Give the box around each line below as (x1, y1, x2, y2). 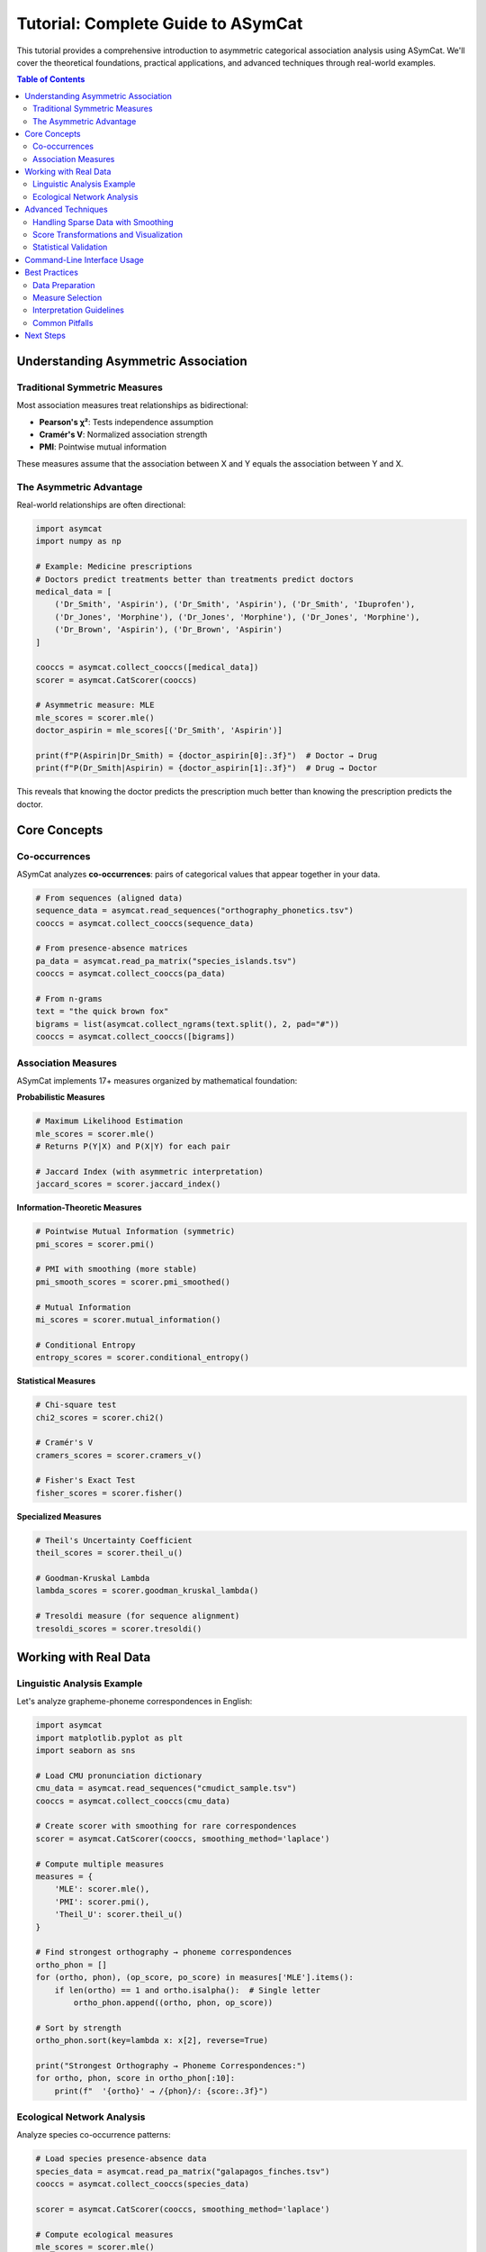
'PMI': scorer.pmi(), (54, 1896, 150, 1907)
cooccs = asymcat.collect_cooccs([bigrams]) (35, 1031, 236, 1042)
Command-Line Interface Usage (24, 254, 144, 265)
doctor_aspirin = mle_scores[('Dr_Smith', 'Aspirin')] (35, 725, 283, 736)
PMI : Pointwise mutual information (39, 441, 166, 452)
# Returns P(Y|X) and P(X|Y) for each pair (35, 1141, 231, 1152)
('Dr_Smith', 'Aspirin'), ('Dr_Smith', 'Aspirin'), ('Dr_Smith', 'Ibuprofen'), (54, 599, 416, 610)
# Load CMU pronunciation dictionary (35, 1770, 202, 1781)
